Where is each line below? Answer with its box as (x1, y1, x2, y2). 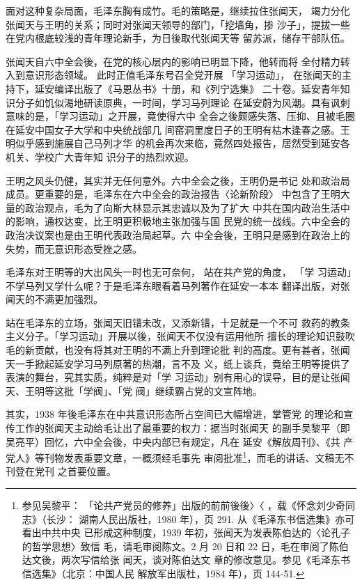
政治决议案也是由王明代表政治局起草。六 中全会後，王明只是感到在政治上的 (6, 227, 350, 242)
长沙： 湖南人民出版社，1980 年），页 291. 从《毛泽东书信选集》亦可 (46, 511, 355, 526)
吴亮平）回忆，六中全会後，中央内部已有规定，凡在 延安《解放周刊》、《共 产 (6, 434, 354, 448)
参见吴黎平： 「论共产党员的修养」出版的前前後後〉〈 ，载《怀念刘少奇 (22, 498, 346, 513)
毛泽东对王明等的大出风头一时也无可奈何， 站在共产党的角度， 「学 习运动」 (6, 265, 356, 279)
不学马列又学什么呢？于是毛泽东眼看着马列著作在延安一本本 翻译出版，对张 (6, 278, 350, 292)
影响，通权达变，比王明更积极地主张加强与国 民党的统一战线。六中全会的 (15, 214, 350, 228)
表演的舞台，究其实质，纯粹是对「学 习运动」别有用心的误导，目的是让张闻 (6, 370, 350, 384)
